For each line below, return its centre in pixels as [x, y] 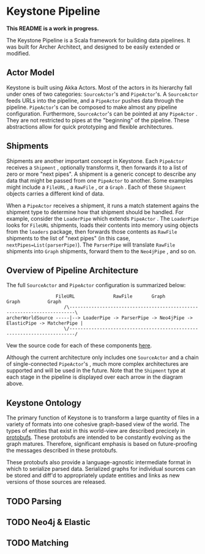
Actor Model [31, 73]
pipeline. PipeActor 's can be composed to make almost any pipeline [92, 107]
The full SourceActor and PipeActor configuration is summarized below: [96, 285]
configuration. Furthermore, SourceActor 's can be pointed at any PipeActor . [102, 113]
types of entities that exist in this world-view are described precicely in [96, 431]
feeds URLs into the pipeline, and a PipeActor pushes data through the [95, 100]
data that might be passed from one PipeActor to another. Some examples [100, 180]
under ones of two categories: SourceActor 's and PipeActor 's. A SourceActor [102, 94]
